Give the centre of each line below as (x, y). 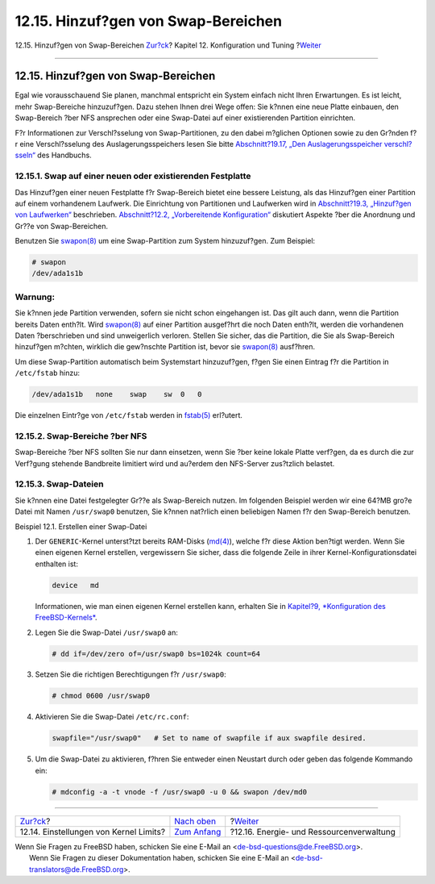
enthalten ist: (56, 564)
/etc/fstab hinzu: (48, 373)
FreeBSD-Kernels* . (66, 618)
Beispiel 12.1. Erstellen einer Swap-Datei (81, 526)
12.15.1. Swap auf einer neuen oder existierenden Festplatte (133, 176)
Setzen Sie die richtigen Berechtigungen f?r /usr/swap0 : (130, 674)
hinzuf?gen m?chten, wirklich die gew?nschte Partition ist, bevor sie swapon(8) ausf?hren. (165, 347)
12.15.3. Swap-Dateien (59, 484)
